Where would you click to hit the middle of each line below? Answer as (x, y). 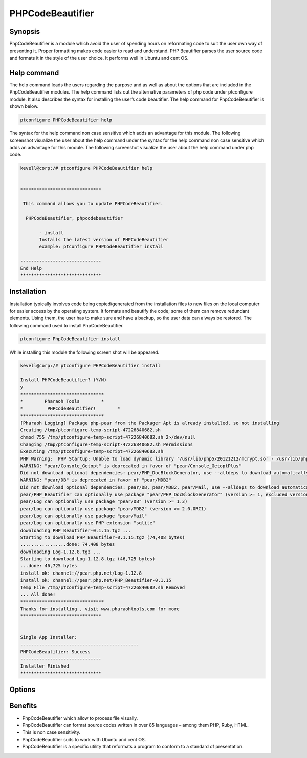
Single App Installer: (49, 637)
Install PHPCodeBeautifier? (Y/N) (63, 380)
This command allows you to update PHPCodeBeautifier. (93, 204)
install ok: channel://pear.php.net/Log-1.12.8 (81, 573)
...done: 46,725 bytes (49, 566)
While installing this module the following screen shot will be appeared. (84, 352)
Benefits (23, 706)
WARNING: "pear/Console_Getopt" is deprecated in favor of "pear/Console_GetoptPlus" (131, 466)
